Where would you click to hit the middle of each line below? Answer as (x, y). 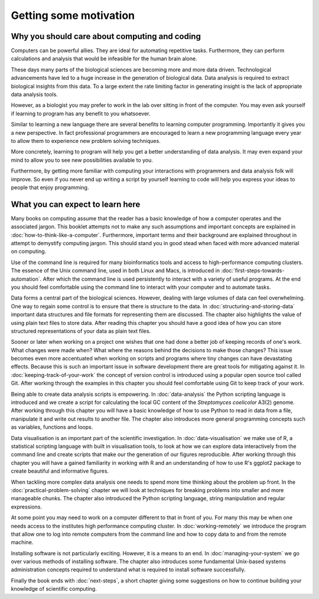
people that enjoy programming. (50, 187)
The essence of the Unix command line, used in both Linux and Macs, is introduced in (115, 271)
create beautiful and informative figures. (60, 471)
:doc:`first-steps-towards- (253, 271)
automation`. (26, 279)
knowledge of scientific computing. (54, 589)
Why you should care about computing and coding (106, 36)
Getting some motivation (73, 15)
